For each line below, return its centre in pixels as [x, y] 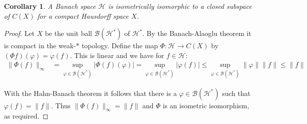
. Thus [61, 105]
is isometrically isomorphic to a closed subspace [180, 6]
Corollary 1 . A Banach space [50, 6]
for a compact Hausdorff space [83, 15]
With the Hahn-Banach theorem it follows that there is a [90, 93]
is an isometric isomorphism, [206, 105]
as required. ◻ [26, 116]
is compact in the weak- [40, 46]
